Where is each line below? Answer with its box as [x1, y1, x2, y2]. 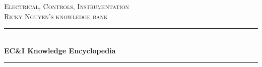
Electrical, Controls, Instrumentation [4, 1, 129, 11]
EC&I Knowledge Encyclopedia [4, 45, 116, 55]
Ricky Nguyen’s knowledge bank [4, 11, 108, 21]
